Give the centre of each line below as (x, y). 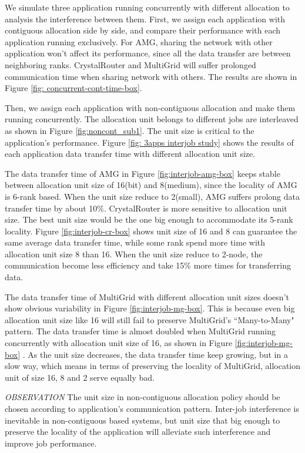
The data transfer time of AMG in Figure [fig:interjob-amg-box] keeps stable (143, 173)
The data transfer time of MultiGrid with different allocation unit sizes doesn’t (147, 296)
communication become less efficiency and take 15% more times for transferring (148, 265)
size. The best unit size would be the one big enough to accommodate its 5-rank (149, 219)
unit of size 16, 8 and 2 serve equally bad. (80, 377)
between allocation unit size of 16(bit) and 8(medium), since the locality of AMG (151, 185)
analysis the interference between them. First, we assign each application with (145, 19)
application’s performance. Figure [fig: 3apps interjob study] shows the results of (149, 142)
